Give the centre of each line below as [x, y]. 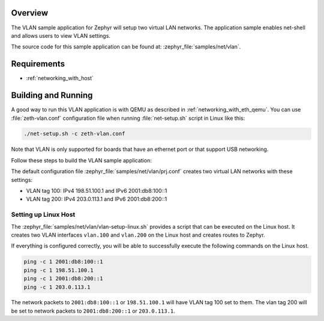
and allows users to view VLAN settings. [61, 35]
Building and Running [52, 96]
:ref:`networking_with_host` [60, 78]
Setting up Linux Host [43, 214]
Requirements [38, 64]
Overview [30, 13]
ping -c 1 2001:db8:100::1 [63, 262]
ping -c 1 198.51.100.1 [59, 270]
